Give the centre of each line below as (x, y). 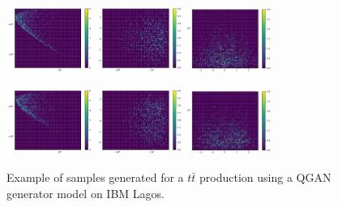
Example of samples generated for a (95, 177)
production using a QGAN (265, 177)
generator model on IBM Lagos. (86, 193)
